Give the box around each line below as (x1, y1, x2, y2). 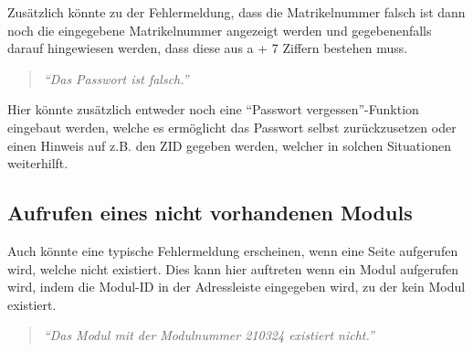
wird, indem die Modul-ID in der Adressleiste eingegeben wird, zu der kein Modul (7, 277, 466, 296)
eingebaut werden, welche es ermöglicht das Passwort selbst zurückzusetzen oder (7, 117, 457, 136)
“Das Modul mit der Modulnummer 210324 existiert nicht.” (43, 325, 374, 345)
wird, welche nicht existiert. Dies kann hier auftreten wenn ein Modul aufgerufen (7, 259, 459, 278)
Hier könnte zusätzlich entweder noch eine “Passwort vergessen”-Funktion (7, 100, 419, 119)
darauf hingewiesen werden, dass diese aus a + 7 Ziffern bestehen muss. (7, 38, 408, 58)
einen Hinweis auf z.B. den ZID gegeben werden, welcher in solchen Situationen (7, 135, 451, 155)
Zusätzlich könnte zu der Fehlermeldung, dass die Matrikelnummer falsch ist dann (7, 3, 466, 21)
